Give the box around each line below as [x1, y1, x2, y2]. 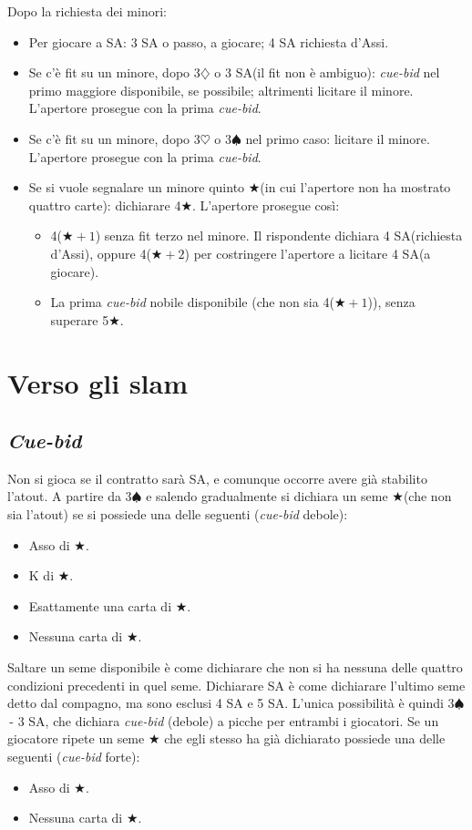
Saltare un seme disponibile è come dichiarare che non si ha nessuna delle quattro [7, 658, 463, 677]
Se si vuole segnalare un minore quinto [28, 178, 245, 197]
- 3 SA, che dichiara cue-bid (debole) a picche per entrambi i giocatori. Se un [9, 711, 439, 730]
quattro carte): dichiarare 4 [28, 195, 181, 214]
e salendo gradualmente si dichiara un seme [146, 487, 388, 506]
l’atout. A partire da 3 [7, 487, 132, 506]
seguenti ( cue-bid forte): [7, 747, 140, 766]
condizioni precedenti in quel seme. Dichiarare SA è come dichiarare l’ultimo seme [7, 675, 466, 694]
